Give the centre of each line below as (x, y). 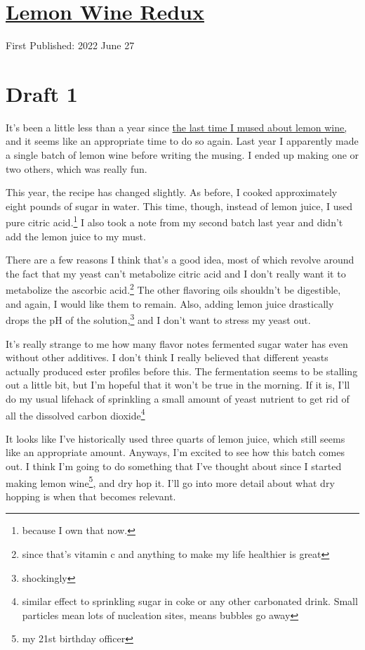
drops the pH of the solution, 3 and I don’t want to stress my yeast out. (158, 319)
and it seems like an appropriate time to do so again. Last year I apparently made (182, 141)
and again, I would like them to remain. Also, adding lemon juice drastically (170, 303)
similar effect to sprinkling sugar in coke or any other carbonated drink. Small (190, 601)
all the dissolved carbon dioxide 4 (75, 414)
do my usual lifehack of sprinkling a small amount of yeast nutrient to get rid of (178, 398)
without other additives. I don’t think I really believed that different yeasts (167, 357)
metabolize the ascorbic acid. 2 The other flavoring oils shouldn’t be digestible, (173, 289)
